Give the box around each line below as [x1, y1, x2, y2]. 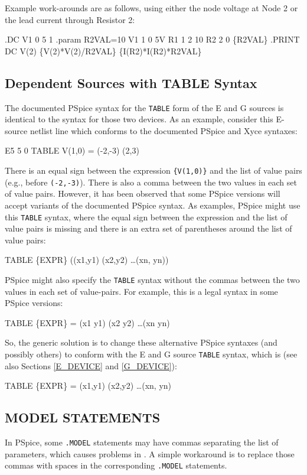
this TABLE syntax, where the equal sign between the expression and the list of [5, 210, 288, 223]
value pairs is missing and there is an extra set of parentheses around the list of [5, 222, 292, 235]
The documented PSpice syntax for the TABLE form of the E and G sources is [5, 101, 284, 113]
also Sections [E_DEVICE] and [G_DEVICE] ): [5, 359, 177, 372]
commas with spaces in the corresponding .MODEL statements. [5, 459, 227, 471]
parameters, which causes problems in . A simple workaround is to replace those [5, 447, 295, 460]
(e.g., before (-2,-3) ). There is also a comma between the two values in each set [5, 175, 297, 188]
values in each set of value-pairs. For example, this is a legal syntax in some [5, 285, 278, 297]
